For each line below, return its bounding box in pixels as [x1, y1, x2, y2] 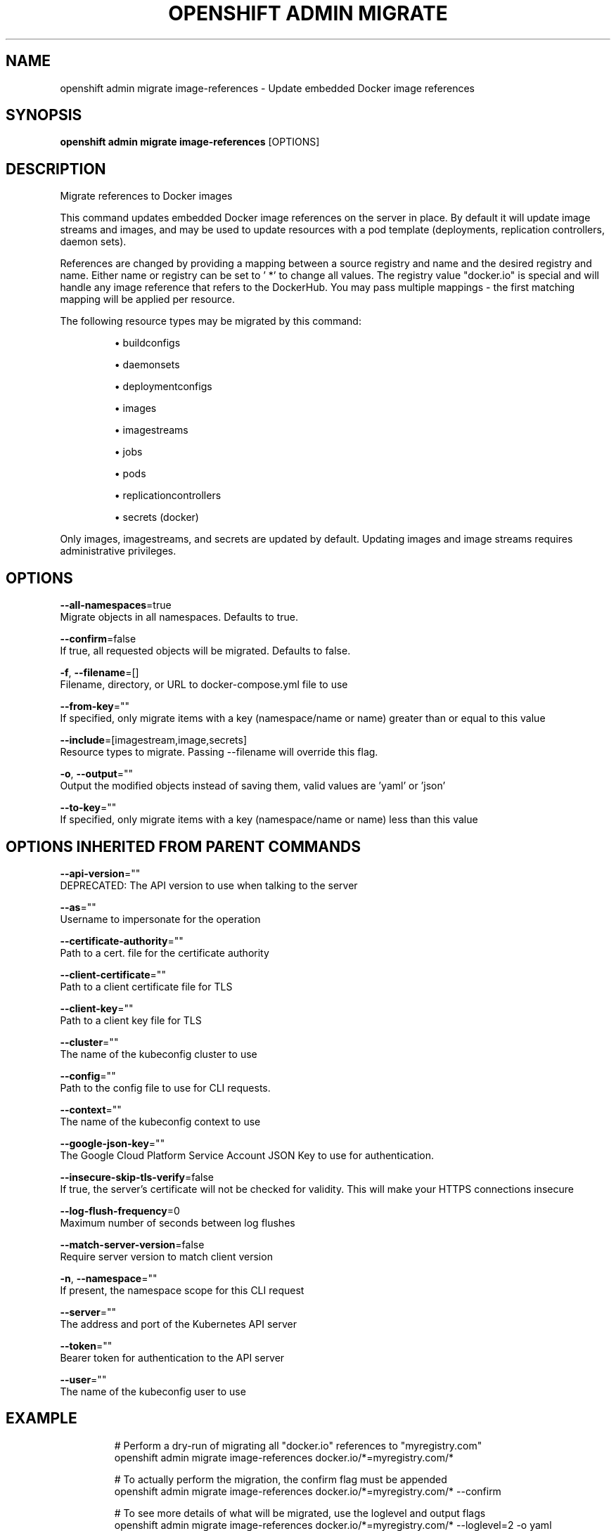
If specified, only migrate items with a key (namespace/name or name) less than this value [60, 813, 478, 826]
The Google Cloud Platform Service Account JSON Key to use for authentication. [60, 1149, 435, 1161]
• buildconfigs [114, 337, 181, 349]
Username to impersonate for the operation [60, 912, 261, 925]
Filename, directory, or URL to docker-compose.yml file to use [60, 678, 348, 691]
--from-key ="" [60, 700, 129, 713]
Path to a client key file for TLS [60, 1014, 202, 1026]
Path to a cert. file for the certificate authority [60, 946, 269, 959]
